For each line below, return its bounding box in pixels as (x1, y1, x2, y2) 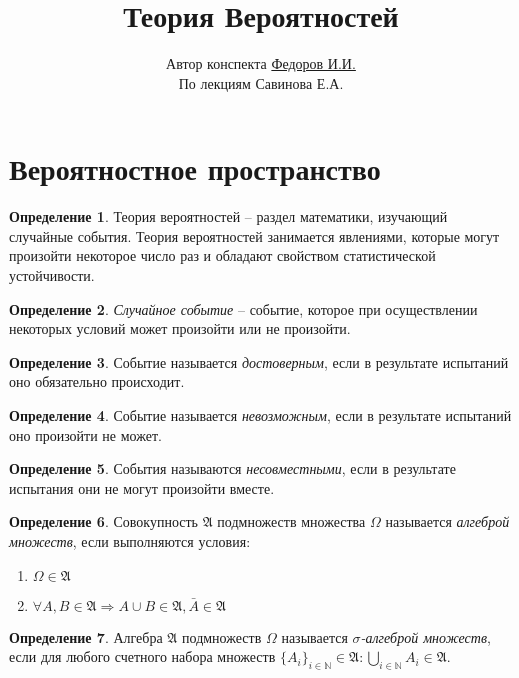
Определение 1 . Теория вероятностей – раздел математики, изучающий (9, 206, 448, 227)
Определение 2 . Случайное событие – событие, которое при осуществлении (9, 298, 478, 319)
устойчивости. (9, 265, 95, 286)
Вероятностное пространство (9, 148, 381, 189)
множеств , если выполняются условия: (9, 530, 251, 551)
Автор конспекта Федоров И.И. (166, 53, 356, 74)
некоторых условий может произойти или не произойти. (9, 318, 351, 339)
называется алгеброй (385, 511, 510, 532)
